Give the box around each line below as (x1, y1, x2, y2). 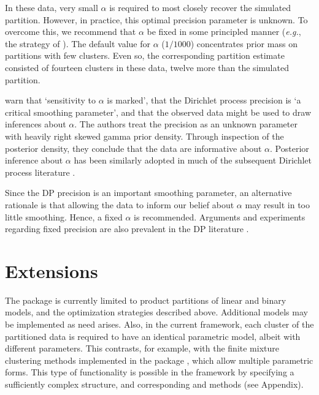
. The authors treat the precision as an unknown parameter (74, 118, 298, 130)
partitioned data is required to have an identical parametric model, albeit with (5, 329, 301, 342)
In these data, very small (5, 1, 98, 13)
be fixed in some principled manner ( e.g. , (147, 25, 301, 38)
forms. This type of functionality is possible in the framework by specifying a (5, 366, 294, 378)
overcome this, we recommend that (5, 25, 136, 38)
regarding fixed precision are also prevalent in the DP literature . (5, 222, 249, 235)
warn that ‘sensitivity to (5, 94, 96, 107)
